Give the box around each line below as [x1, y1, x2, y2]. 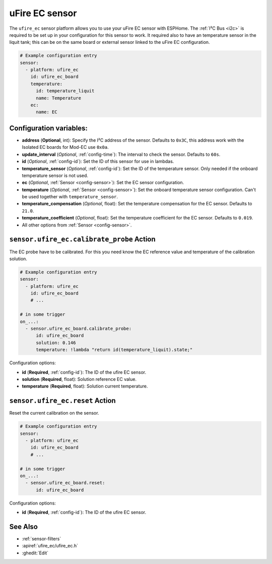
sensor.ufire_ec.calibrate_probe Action [9, 235, 156, 244]
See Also [9, 522, 38, 531]
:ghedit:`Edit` [22, 550, 49, 556]
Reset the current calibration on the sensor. [9, 410, 99, 416]
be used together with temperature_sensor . [22, 194, 118, 200]
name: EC [36, 109, 57, 115]
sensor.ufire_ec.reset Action [9, 397, 116, 405]
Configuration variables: [9, 124, 88, 132]
